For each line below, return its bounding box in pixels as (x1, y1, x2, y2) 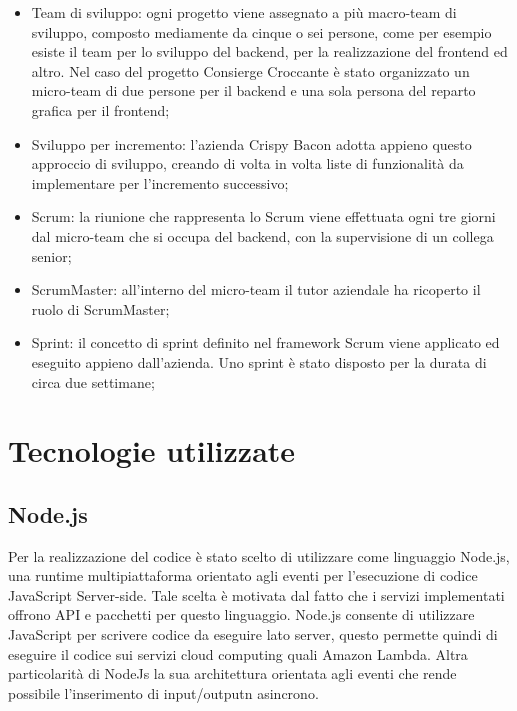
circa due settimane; (31, 371, 155, 392)
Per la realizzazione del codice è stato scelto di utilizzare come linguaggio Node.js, (8, 545, 510, 566)
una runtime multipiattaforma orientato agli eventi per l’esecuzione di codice (8, 565, 478, 586)
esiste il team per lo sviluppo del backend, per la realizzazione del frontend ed (31, 41, 508, 62)
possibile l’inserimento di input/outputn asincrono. (8, 682, 319, 703)
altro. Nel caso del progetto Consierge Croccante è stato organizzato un (31, 60, 470, 81)
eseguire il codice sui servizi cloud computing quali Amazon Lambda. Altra (8, 643, 468, 664)
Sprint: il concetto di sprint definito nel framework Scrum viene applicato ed (31, 332, 500, 353)
